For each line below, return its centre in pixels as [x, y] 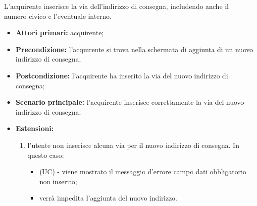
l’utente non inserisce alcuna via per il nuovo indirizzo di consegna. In [133, 145]
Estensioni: [35, 128]
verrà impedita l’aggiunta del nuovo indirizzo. [108, 198]
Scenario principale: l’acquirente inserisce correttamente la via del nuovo [130, 102]
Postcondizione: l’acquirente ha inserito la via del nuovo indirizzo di [122, 75]
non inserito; [58, 181]
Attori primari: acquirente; [60, 33]
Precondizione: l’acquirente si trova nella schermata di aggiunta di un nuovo [134, 49]
